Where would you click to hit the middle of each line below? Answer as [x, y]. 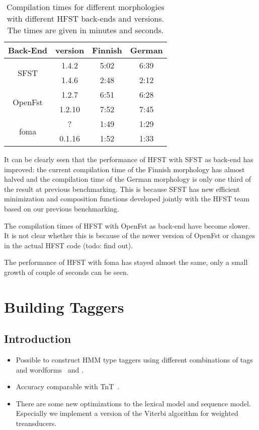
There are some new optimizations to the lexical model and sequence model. [133, 403]
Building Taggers [64, 306]
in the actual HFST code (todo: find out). [69, 245]
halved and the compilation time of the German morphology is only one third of [128, 179]
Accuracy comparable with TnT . [68, 386]
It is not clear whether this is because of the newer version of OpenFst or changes [130, 235]
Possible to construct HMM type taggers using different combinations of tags [134, 360]
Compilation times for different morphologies [85, 7]
